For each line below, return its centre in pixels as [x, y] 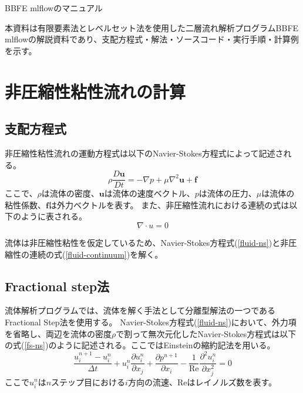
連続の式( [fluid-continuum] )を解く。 [96, 254]
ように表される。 [54, 216]
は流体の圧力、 [228, 193]
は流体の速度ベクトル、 [149, 193]
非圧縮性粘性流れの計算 [95, 91]
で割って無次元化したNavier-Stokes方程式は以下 [206, 333]
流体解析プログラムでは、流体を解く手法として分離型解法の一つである [140, 310]
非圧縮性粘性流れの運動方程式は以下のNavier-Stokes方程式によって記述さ [144, 153]
